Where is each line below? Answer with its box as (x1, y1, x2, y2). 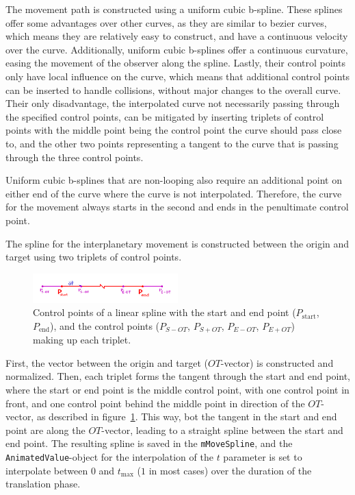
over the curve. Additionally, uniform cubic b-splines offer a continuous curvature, (5, 42, 348, 56)
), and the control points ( (50, 318, 160, 333)
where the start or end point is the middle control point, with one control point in (5, 383, 350, 396)
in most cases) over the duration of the (148, 463, 312, 477)
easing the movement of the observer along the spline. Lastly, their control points (5, 56, 345, 70)
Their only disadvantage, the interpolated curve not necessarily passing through (5, 96, 340, 110)
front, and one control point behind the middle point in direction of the (5, 396, 305, 410)
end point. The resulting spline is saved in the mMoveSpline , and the (5, 436, 293, 450)
